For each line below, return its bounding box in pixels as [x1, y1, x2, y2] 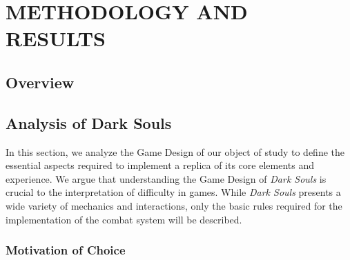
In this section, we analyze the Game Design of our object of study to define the [6, 144, 344, 159]
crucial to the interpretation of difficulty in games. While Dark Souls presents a [6, 185, 341, 199]
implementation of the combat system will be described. [6, 212, 242, 226]
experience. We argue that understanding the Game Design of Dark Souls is [6, 171, 327, 186]
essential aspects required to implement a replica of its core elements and [6, 158, 314, 172]
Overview [6, 71, 75, 92]
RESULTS [6, 24, 106, 52]
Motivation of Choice [6, 241, 126, 259]
